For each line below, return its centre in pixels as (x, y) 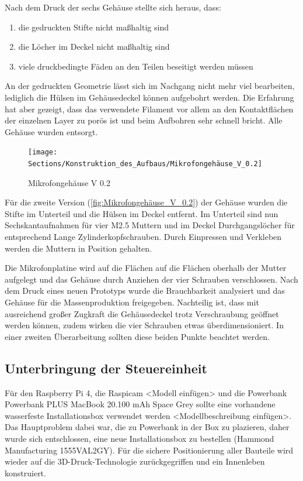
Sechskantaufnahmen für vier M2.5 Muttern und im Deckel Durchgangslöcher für (150, 225)
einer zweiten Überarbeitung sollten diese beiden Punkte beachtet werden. (137, 336)
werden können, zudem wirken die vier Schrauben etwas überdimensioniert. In (144, 325)
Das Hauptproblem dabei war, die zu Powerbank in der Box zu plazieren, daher (147, 427)
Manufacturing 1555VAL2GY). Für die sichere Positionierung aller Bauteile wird (149, 450)
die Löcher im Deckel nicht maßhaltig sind (94, 47)
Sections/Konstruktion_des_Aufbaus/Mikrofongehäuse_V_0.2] (145, 164)
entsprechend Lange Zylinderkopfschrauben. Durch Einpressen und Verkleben (143, 237)
